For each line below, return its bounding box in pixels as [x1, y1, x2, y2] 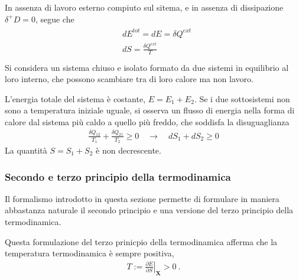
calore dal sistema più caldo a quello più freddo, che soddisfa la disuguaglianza [5, 115, 290, 128]
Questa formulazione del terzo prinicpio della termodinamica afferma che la [5, 235, 278, 248]
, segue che [35, 12, 74, 25]
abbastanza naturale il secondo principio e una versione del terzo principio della [5, 204, 294, 216]
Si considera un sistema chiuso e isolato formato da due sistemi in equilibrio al [5, 61, 289, 73]
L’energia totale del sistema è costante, [5, 92, 146, 105]
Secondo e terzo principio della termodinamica [5, 169, 231, 184]
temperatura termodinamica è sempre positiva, [5, 247, 174, 259]
